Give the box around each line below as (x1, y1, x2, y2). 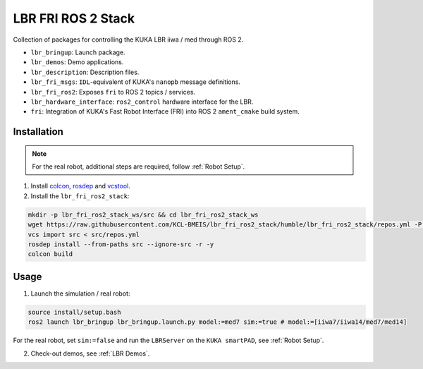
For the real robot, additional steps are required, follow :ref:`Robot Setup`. (32, 162, 245, 171)
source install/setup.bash (27, 308, 121, 316)
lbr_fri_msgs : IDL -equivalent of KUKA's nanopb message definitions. (30, 78, 241, 86)
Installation (13, 126, 63, 138)
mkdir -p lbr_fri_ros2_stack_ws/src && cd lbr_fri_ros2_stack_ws (27, 210, 259, 219)
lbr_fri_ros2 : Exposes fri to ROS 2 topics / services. (30, 87, 196, 96)
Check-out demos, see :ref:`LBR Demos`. (30, 349, 150, 358)
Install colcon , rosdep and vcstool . (30, 182, 130, 190)
